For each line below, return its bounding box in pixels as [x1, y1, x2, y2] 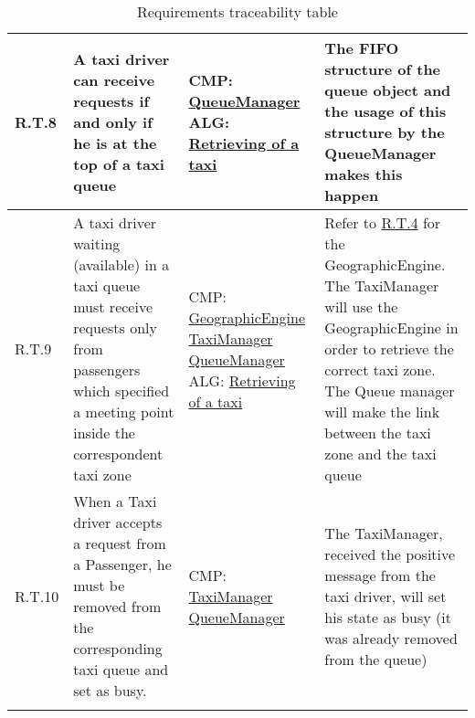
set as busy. [73, 680, 147, 701]
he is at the [73, 132, 157, 153]
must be [73, 575, 125, 596]
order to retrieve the [324, 338, 454, 359]
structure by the [324, 121, 445, 143]
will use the [324, 296, 398, 317]
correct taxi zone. [324, 359, 436, 380]
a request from [73, 533, 166, 554]
